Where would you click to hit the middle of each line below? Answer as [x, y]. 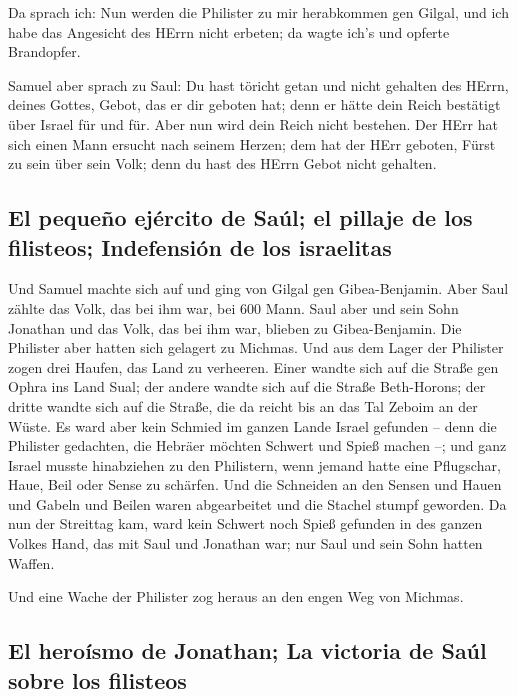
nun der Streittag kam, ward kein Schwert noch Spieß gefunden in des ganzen [245, 523]
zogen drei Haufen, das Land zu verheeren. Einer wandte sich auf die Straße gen [253, 366]
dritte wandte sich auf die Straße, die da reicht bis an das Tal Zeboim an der [243, 405]
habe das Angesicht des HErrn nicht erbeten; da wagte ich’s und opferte [229, 31]
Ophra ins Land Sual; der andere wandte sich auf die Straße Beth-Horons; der [247, 386]
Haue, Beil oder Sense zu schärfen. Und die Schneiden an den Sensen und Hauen [255, 484]
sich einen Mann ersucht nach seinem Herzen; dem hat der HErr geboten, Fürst [252, 143]
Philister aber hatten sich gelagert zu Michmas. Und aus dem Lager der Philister [256, 347]
